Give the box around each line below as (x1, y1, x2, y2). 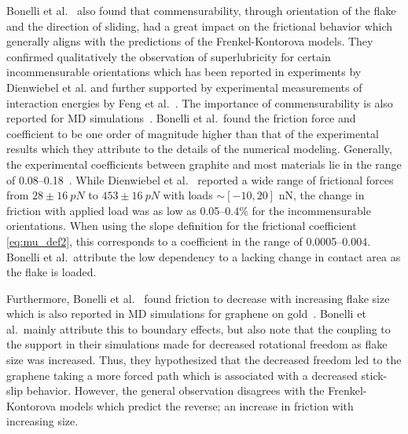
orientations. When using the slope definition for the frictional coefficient (6, 217, 357, 234)
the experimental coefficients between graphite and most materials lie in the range (6, 155, 402, 172)
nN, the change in (278, 187, 365, 203)
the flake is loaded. (6, 264, 97, 280)
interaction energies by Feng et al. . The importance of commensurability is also (6, 94, 393, 111)
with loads (163, 187, 213, 203)
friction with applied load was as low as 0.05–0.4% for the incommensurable (6, 202, 371, 218)
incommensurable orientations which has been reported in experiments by (6, 64, 362, 80)
